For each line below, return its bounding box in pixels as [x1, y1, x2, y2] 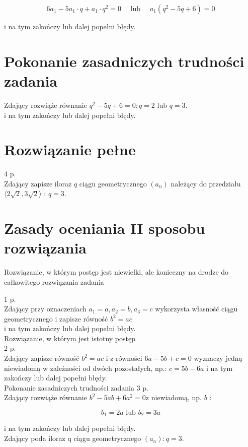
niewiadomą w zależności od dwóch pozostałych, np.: [4, 362, 167, 373]
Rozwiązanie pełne [4, 139, 136, 160]
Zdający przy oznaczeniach [4, 303, 87, 314]
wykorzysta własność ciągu [155, 303, 238, 314]
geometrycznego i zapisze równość [4, 313, 108, 324]
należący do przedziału [171, 178, 241, 188]
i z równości [106, 353, 142, 363]
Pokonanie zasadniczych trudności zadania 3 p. [4, 382, 149, 393]
